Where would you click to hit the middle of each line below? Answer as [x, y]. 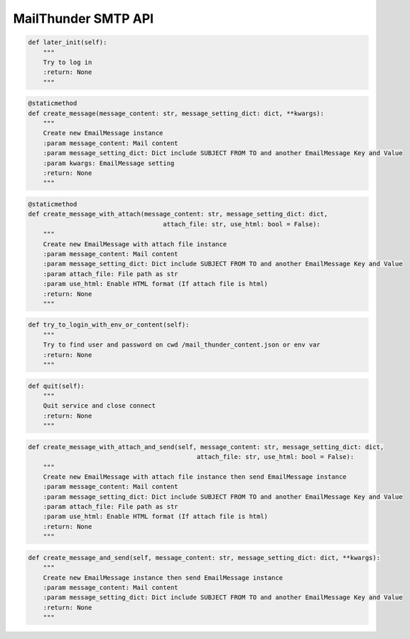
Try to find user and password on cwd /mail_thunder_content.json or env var [182, 345]
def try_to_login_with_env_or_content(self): [109, 325]
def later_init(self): [68, 42]
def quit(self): [56, 386]
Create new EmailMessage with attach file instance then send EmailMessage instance [195, 476]
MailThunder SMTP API [83, 19]
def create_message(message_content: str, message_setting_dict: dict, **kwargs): [176, 113]
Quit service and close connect [99, 406]
